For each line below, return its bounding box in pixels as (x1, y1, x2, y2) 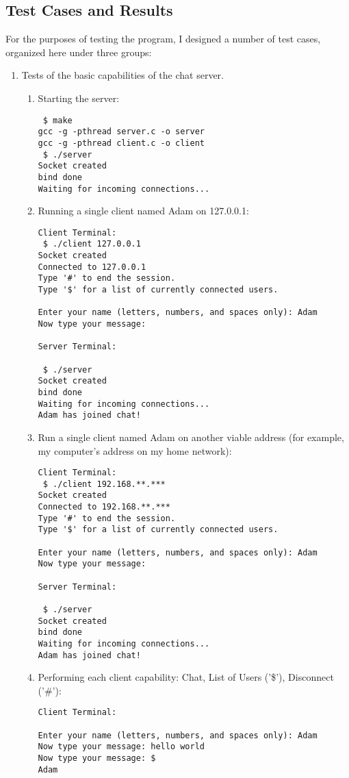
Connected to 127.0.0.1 (38, 262, 146, 272)
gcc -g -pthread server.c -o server (38, 127, 205, 137)
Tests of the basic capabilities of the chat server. (21, 68, 224, 82)
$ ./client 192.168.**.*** (42, 479, 166, 489)
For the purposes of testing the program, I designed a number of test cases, (5, 32, 321, 46)
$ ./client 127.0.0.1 (42, 239, 141, 249)
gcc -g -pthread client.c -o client (38, 138, 205, 148)
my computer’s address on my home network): (38, 443, 232, 457)
